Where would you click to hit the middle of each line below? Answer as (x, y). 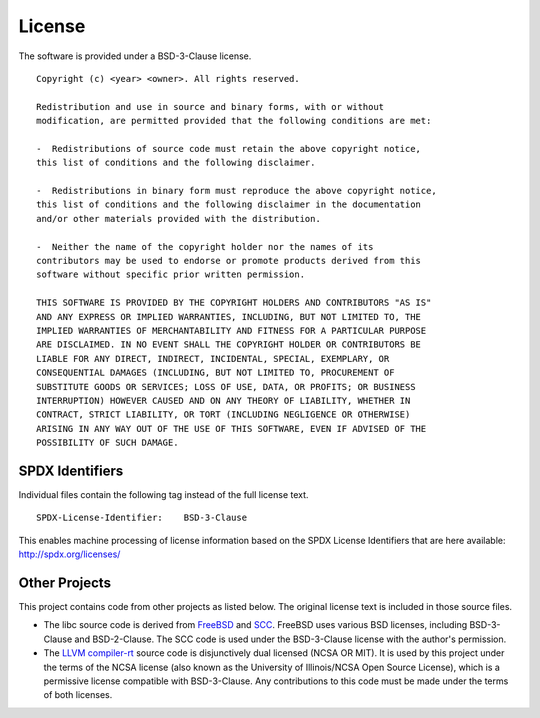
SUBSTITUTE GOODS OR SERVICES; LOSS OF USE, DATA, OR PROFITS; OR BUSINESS (226, 386)
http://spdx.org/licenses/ (69, 554)
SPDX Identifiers (71, 470)
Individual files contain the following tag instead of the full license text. (163, 494)
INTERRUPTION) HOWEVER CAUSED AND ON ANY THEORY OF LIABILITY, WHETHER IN (223, 400)
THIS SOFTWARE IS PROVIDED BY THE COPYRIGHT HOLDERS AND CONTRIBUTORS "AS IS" (234, 303)
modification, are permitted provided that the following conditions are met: (234, 121)
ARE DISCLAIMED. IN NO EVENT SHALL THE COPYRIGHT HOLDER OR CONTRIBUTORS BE (229, 344)
